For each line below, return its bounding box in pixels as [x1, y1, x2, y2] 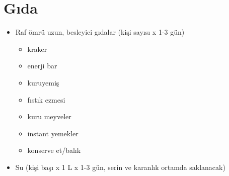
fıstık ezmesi [27, 94, 65, 105]
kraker [27, 43, 47, 54]
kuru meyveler [27, 111, 71, 122]
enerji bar [27, 60, 57, 71]
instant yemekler [27, 128, 79, 138]
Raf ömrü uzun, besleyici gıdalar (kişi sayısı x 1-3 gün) [15, 27, 185, 37]
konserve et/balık [27, 145, 81, 155]
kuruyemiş [27, 77, 59, 87]
